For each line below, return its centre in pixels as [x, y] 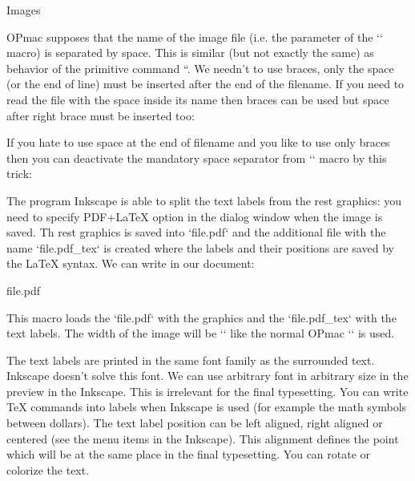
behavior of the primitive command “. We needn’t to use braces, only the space [200, 68]
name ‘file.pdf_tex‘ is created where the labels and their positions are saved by [200, 247]
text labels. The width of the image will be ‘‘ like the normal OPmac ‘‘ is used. [201, 333]
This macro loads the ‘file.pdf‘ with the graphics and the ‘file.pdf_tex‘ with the [201, 317]
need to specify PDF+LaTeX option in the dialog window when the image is [195, 216]
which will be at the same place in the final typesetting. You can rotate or [189, 454]
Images [24, 10]
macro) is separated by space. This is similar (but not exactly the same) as [190, 53]
